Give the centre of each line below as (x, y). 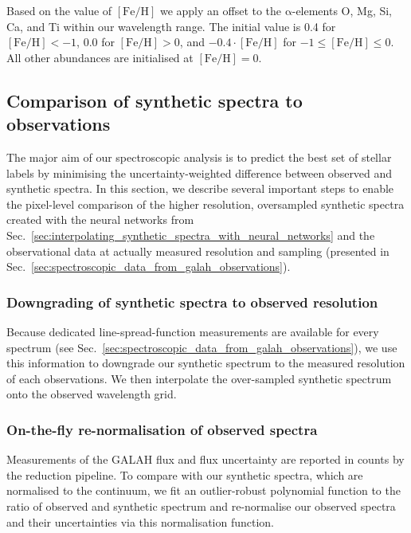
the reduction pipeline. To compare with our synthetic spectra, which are (185, 474)
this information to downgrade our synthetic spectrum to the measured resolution (206, 363)
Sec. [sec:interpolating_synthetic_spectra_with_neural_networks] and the (191, 235)
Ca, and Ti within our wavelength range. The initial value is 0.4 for (171, 26)
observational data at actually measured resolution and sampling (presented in (198, 251)
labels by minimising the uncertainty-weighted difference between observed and (200, 172)
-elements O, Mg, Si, (342, 10)
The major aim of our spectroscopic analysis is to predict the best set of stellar (199, 157)
